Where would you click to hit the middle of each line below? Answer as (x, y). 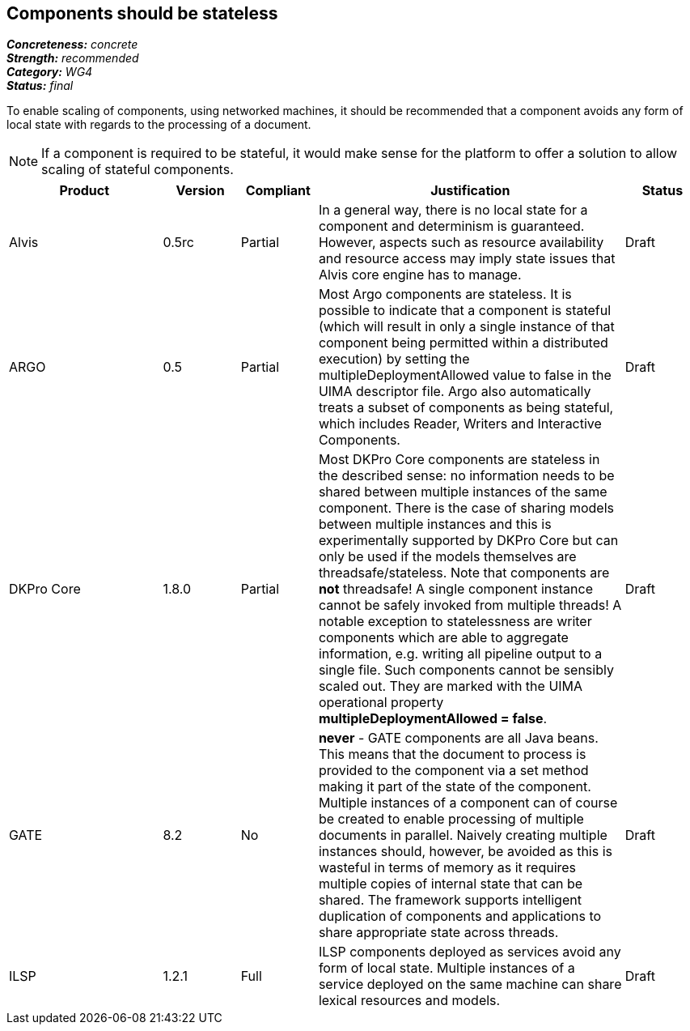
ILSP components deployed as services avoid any (470, 952)
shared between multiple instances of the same (463, 492)
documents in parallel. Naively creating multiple (463, 835)
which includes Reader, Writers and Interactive (460, 424)
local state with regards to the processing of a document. (159, 125)
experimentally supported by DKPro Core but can (468, 541)
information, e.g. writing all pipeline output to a (460, 654)
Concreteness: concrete (72, 45)
